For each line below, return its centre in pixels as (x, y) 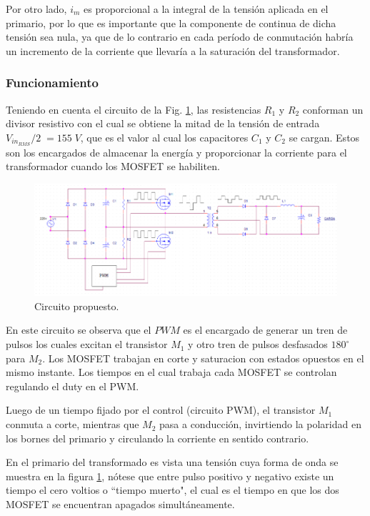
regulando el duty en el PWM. (72, 386)
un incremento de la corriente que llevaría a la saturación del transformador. (173, 50)
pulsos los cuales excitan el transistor (87, 344)
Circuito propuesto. (77, 306)
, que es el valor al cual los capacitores (164, 137)
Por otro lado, (36, 9)
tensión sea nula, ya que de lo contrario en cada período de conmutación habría (180, 37)
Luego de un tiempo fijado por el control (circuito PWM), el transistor (161, 410)
